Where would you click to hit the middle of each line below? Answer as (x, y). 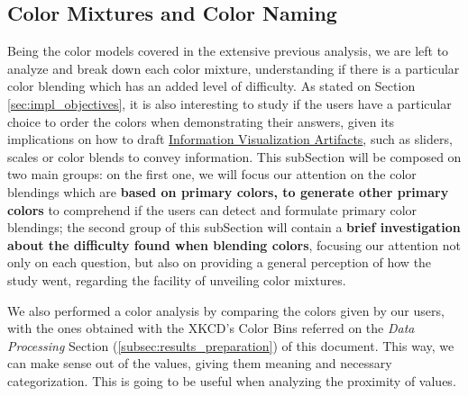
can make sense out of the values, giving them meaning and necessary (200, 363)
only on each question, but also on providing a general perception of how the (220, 262)
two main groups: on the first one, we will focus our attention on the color (212, 174)
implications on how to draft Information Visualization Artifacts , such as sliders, (230, 139)
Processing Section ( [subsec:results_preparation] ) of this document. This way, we (231, 345)
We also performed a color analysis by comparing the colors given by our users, (226, 310)
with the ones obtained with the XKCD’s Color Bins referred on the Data (211, 328)
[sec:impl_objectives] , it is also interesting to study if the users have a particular (229, 103)
